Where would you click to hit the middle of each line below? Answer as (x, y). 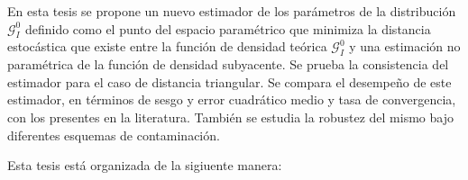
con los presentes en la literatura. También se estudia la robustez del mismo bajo (230, 117)
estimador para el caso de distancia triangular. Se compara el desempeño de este (229, 81)
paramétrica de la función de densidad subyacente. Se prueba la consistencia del (228, 64)
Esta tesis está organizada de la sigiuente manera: (145, 165)
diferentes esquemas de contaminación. (114, 135)
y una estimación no (405, 46)
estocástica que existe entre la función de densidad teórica (167, 46)
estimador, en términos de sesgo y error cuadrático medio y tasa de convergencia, (232, 99)
